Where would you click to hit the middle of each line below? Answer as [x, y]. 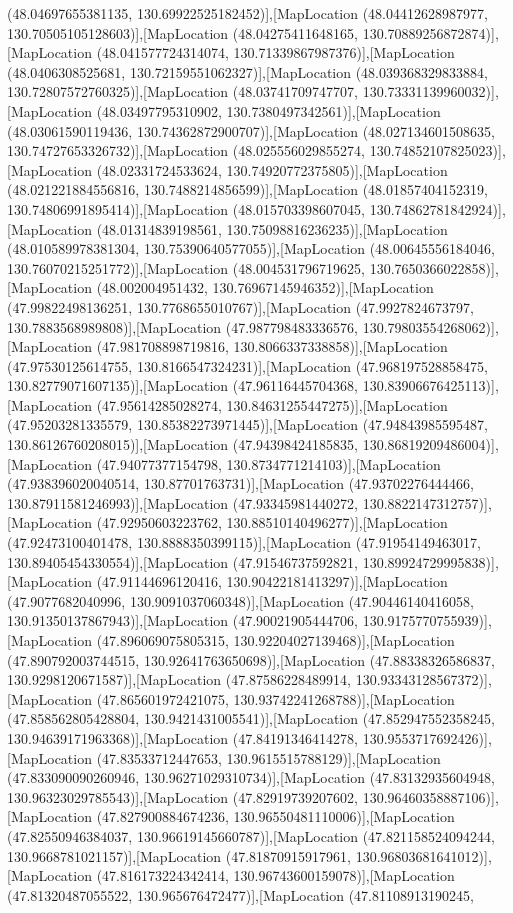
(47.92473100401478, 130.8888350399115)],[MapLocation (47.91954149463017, [244, 542]
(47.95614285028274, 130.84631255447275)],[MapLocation [272, 404]
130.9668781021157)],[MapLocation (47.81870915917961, [179, 855]
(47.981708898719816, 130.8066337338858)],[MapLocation [272, 346]
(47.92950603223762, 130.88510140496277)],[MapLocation [272, 522]
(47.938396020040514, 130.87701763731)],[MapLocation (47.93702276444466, [240, 483]
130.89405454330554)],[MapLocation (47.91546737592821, [183, 561]
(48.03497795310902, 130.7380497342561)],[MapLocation [268, 110]
